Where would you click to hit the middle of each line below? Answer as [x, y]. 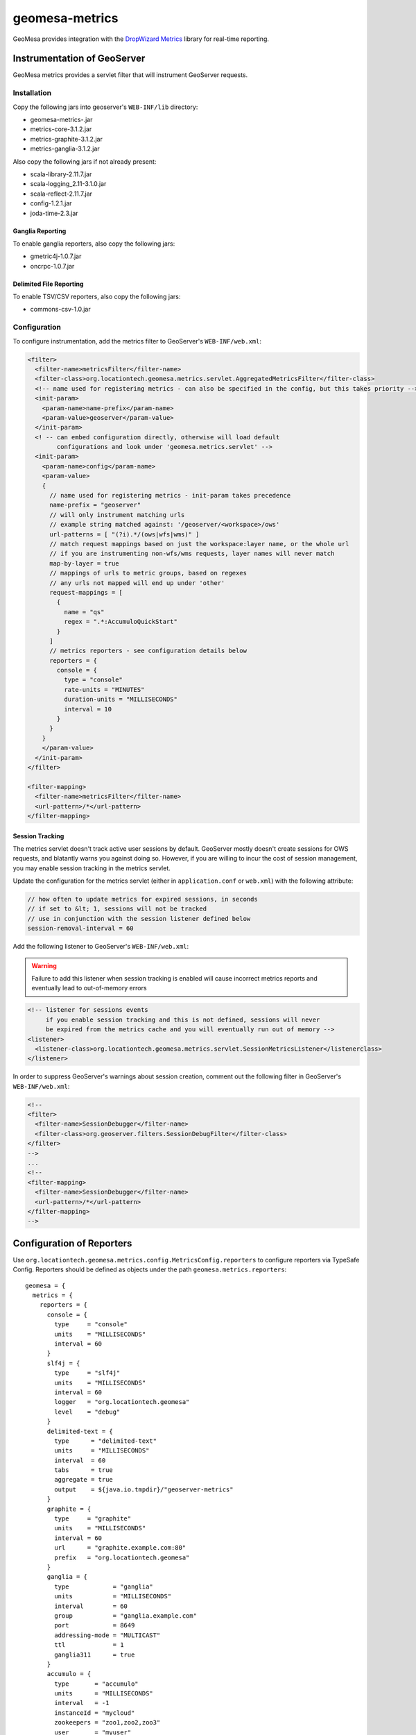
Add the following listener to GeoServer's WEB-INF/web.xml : [101, 947]
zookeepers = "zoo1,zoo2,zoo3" [107, 1723]
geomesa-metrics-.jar [61, 119]
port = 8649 [95, 1625]
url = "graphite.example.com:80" [120, 1548]
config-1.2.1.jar [51, 203]
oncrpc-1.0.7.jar [52, 266]
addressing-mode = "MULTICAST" [107, 1635]
